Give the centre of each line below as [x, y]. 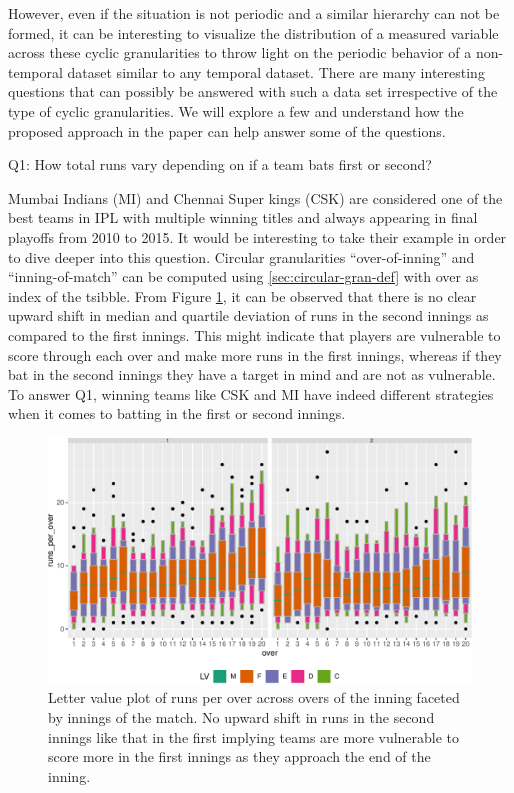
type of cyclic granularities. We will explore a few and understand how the [236, 110]
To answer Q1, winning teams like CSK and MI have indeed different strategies [251, 393]
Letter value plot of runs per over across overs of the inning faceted [254, 697]
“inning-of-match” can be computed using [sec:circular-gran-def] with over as [243, 276]
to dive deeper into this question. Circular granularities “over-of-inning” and [241, 256]
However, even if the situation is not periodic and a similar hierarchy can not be [254, 13]
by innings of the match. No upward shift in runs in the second [241, 717]
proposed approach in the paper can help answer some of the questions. [227, 130]
